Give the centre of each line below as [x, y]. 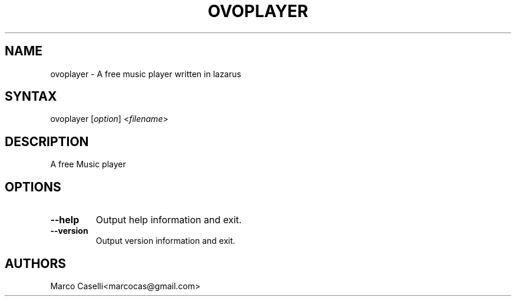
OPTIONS [33, 187]
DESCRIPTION [47, 141]
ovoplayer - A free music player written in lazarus [146, 74]
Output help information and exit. [169, 220]
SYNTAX [31, 97]
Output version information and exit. [166, 241]
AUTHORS [36, 263]
